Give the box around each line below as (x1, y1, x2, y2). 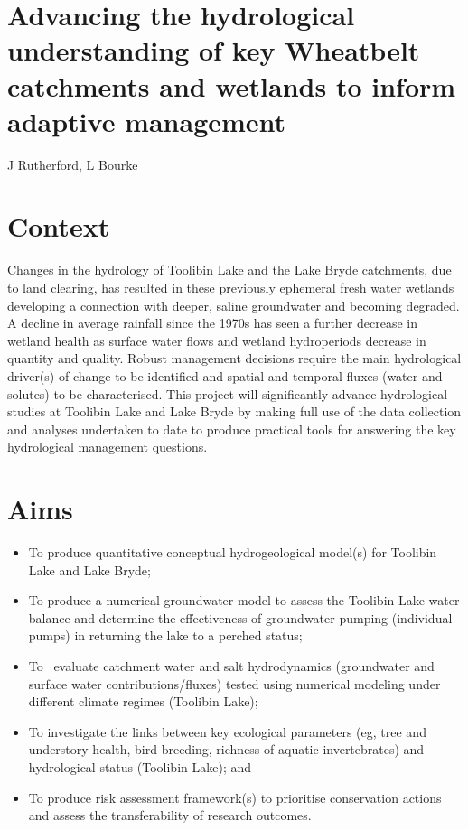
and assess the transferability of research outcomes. (28, 806, 312, 825)
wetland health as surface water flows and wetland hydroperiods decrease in (7, 331, 426, 350)
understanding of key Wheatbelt (7, 32, 420, 69)
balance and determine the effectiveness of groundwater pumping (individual (28, 608, 453, 627)
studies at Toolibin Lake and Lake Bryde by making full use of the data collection (7, 402, 462, 421)
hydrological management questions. (7, 437, 208, 456)
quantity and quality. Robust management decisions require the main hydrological (7, 349, 462, 368)
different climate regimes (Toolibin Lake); (28, 692, 258, 711)
